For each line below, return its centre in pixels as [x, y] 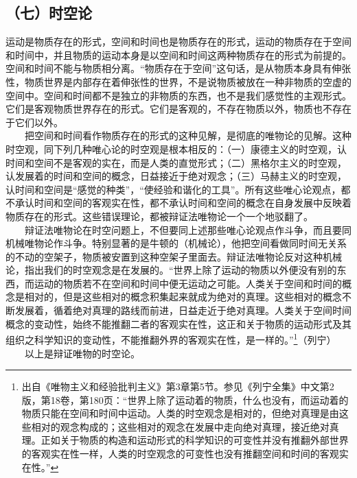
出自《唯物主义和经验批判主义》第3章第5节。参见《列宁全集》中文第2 [178, 386]
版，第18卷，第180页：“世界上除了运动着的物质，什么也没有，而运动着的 [185, 399]
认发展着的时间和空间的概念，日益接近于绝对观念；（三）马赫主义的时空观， [176, 176]
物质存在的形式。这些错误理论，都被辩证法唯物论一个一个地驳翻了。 [159, 216]
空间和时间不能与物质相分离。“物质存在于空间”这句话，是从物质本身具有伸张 [178, 68]
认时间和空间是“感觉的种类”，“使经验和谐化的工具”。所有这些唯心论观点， [173, 189]
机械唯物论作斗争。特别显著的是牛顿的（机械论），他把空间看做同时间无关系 [176, 243]
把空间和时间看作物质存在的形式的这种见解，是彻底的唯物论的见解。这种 [188, 135]
